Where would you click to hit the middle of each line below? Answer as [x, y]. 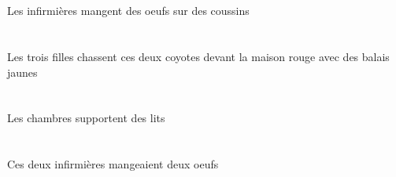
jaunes [22, 72]
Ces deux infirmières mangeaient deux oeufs [113, 164]
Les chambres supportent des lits [86, 118]
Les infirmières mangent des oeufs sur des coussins [128, 11]
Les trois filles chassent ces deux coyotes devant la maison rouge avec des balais [198, 56]
